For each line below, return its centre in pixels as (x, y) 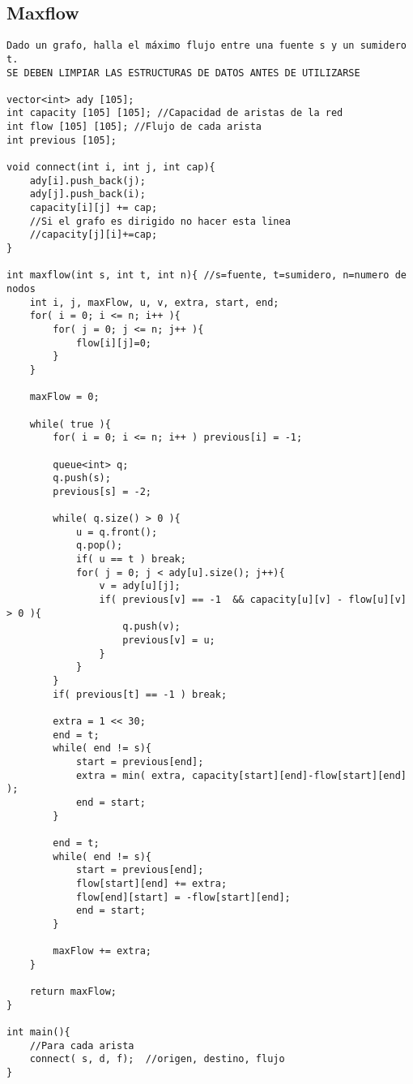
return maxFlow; (73, 992)
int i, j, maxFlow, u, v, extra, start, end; (154, 302)
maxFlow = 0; (64, 397)
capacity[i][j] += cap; (94, 208)
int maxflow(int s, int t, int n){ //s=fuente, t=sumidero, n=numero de (206, 275)
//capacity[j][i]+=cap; (94, 235)
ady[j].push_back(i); (87, 194)
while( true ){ (70, 424)
